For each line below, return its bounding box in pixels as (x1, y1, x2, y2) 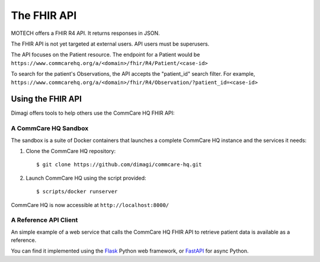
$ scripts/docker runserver (36, 188, 118, 195)
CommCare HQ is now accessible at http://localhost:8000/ (11, 201, 169, 208)
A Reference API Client (11, 216, 78, 224)
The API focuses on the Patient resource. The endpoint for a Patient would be (11, 51, 200, 59)
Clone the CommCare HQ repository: (25, 147, 116, 154)
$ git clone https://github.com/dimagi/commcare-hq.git (36, 161, 202, 168)
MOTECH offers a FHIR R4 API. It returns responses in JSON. (11, 30, 160, 37)
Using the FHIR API (11, 94, 82, 104)
